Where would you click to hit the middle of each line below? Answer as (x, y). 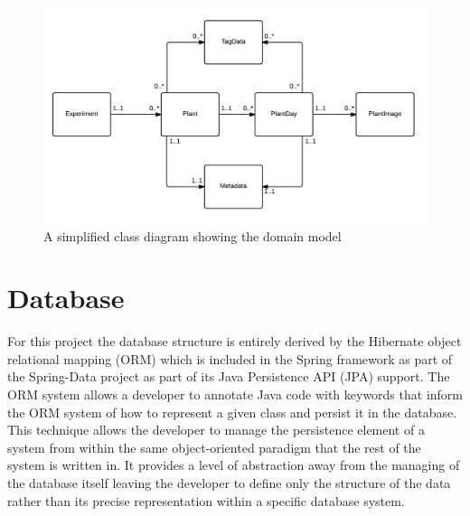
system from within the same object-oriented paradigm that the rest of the (214, 447)
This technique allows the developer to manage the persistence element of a (216, 430)
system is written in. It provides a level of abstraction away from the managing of (234, 465)
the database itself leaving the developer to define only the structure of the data (229, 482)
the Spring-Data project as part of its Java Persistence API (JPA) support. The (229, 376)
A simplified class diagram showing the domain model (193, 235)
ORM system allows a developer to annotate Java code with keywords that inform (235, 394)
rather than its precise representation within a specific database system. (206, 500)
